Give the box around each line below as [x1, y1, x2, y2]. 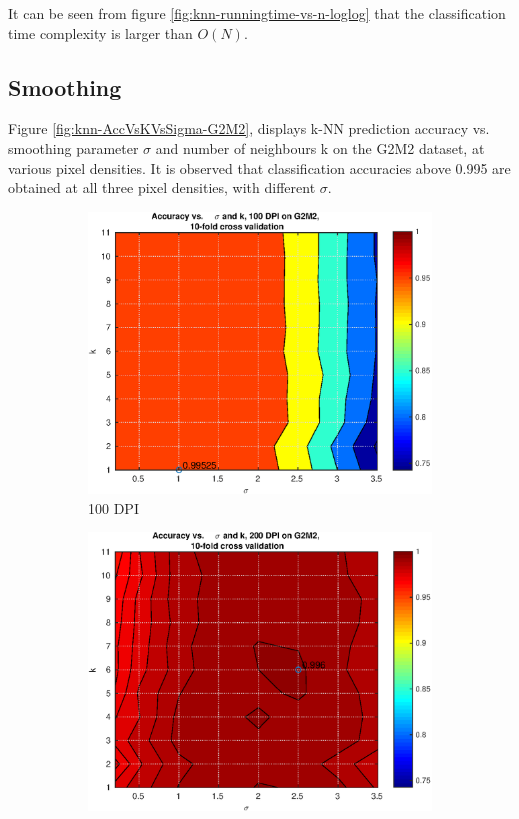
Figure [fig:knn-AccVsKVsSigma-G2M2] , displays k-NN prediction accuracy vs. [8, 118, 490, 139]
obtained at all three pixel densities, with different [8, 177, 316, 198]
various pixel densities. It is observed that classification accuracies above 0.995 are [8, 157, 511, 178]
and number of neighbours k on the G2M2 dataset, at [155, 137, 485, 158]
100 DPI [88, 497, 139, 518]
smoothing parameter [8, 137, 139, 158]
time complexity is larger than [8, 22, 193, 43]
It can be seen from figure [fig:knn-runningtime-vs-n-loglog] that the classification [8, 3, 506, 23]
